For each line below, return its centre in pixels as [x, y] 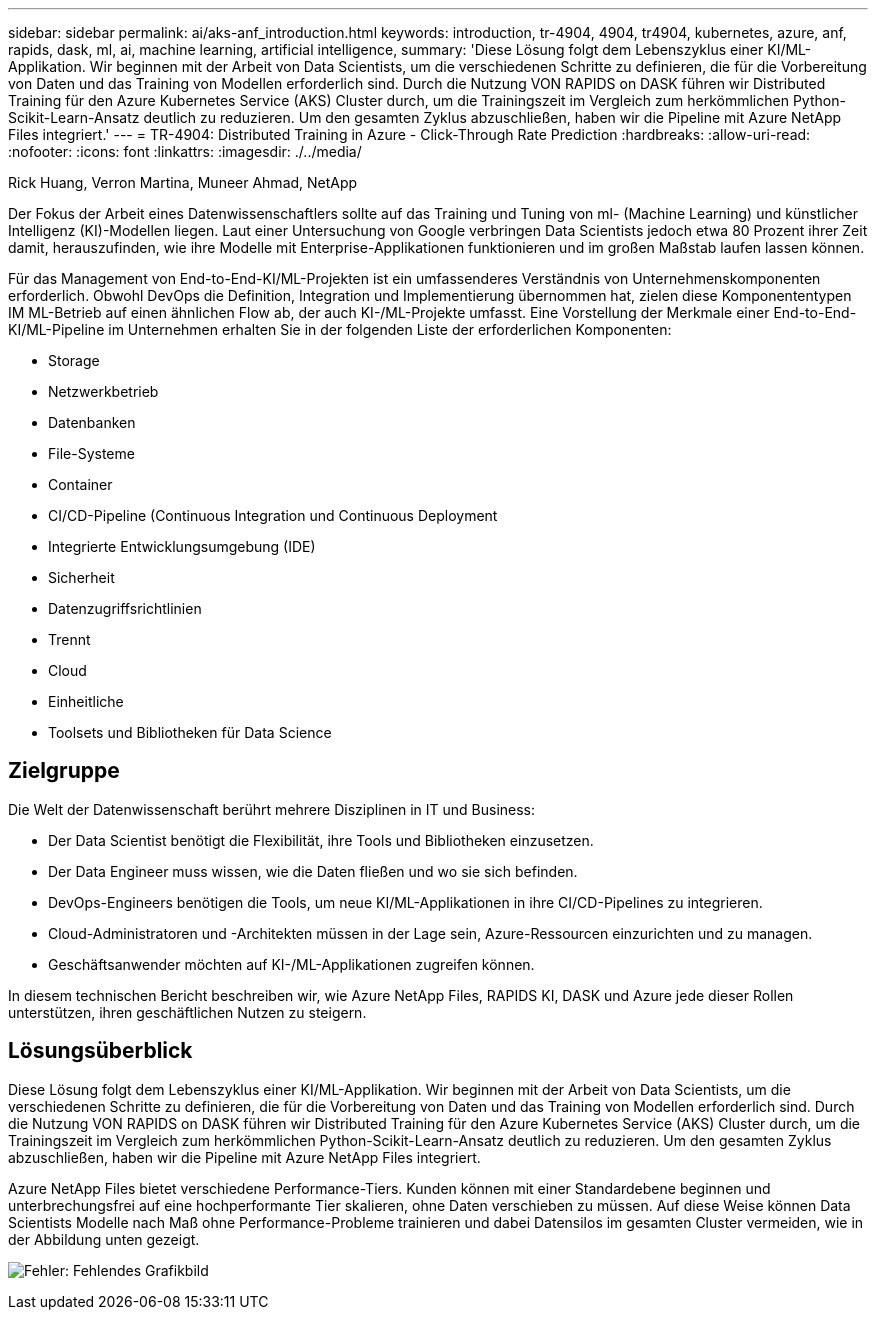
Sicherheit [81, 577]
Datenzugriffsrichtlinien [125, 608]
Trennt [69, 639]
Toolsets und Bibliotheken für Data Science [190, 732]
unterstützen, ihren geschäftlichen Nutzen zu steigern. [187, 1012]
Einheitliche [86, 701]
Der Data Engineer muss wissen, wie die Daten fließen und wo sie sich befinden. [313, 871]
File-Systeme [91, 453]
